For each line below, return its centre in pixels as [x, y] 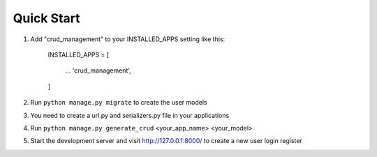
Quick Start [46, 18]
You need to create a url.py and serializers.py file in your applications [130, 115]
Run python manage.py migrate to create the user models [119, 103]
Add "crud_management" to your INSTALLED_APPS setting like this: [128, 39]
